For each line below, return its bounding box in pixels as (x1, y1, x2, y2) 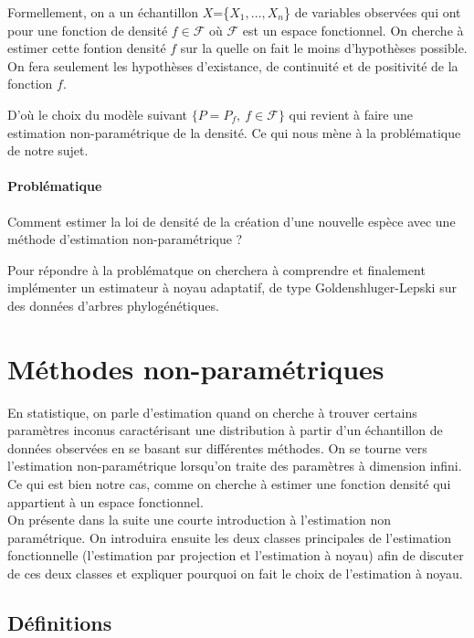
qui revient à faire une (289, 104, 414, 123)
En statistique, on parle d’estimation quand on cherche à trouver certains (7, 402, 417, 421)
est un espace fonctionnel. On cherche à (242, 20, 464, 39)
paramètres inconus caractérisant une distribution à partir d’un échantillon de (7, 420, 443, 440)
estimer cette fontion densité (7, 38, 166, 58)
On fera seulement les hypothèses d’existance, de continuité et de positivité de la (7, 56, 458, 75)
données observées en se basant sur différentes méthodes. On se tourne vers (7, 438, 427, 457)
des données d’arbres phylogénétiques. (7, 295, 219, 314)
